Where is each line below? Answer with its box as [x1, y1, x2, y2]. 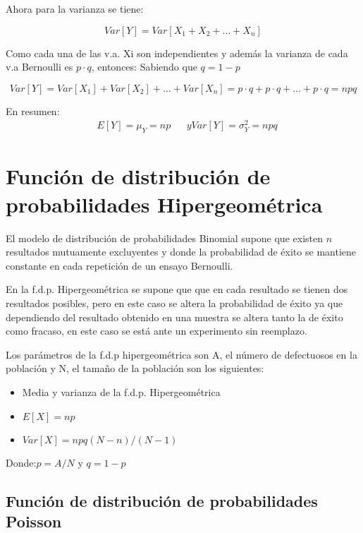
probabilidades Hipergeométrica [6, 189, 323, 218]
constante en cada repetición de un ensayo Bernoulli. [6, 258, 233, 273]
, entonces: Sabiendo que [91, 59, 197, 74]
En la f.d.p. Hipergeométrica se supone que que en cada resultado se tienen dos [6, 282, 348, 297]
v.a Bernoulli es [6, 59, 73, 74]
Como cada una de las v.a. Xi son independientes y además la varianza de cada [6, 45, 348, 60]
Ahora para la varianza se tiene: [6, 1, 144, 16]
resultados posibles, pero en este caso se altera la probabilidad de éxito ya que [6, 295, 343, 310]
